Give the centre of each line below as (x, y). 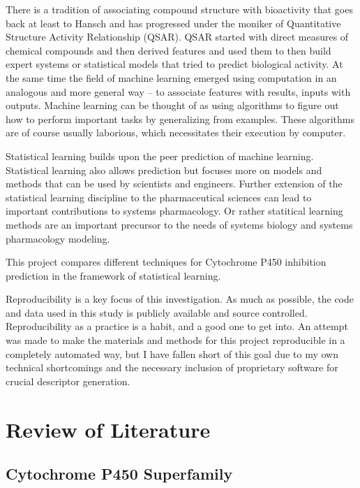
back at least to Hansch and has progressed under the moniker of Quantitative (173, 23)
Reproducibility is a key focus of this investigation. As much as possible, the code (180, 299)
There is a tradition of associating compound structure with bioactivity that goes (179, 9)
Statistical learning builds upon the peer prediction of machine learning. (160, 156)
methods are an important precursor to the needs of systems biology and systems (179, 224)
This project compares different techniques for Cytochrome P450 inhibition (166, 262)
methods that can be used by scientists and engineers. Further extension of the (174, 184)
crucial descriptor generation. (68, 381)
